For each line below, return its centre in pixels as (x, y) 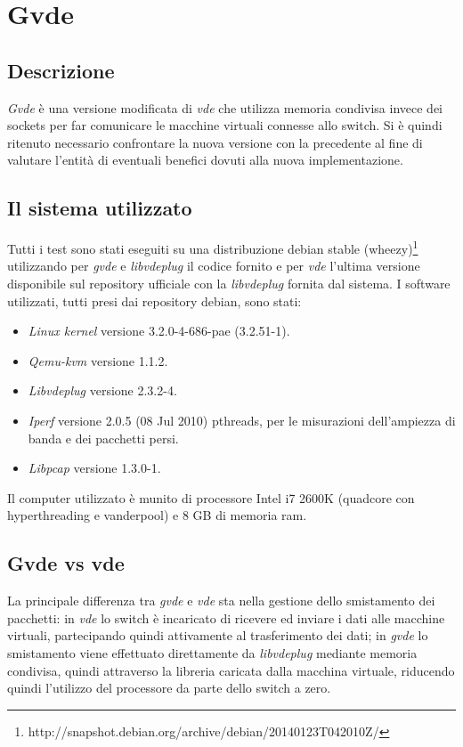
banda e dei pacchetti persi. (103, 438)
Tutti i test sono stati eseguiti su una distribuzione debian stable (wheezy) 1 (213, 247)
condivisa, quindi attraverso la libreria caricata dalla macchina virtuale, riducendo (231, 670)
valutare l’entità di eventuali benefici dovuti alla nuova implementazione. (205, 160)
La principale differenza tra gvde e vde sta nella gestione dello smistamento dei (221, 601)
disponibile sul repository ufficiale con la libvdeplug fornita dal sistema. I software (229, 283)
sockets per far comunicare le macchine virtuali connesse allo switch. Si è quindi (225, 125)
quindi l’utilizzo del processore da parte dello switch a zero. (169, 688)
